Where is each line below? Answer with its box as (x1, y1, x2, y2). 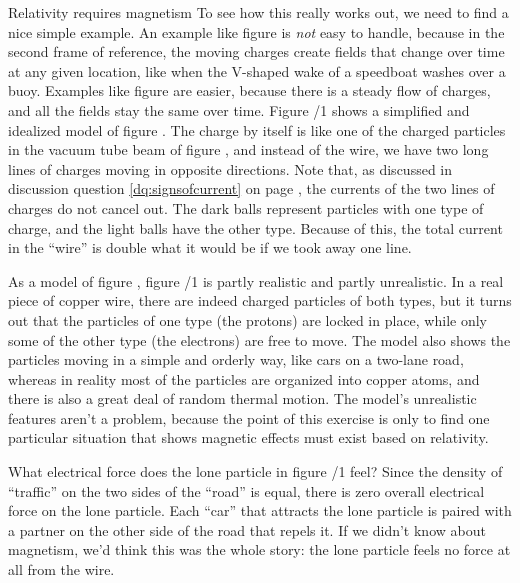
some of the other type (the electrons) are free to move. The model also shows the (8, 329, 511, 350)
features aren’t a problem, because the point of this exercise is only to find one (8, 407, 490, 428)
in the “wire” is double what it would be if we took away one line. (8, 237, 412, 258)
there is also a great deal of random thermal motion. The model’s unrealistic (8, 388, 477, 409)
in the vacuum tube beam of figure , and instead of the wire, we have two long (8, 139, 489, 160)
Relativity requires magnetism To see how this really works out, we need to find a (8, 2, 509, 22)
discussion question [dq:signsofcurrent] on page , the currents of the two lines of (8, 178, 495, 199)
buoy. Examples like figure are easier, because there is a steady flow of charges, (8, 80, 491, 101)
